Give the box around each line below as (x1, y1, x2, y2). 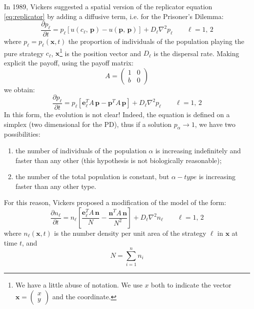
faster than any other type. (15, 181, 96, 191)
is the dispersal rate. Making (153, 48, 239, 58)
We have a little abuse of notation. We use (15, 280, 143, 290)
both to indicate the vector (151, 280, 232, 290)
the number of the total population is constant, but (15, 171, 169, 182)
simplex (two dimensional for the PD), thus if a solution (4, 119, 172, 129)
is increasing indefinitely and (155, 145, 241, 156)
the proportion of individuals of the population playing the (68, 36, 244, 46)
